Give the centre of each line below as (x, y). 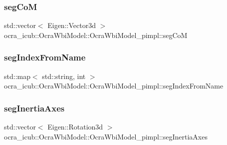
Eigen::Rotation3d (75, 127)
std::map (17, 76)
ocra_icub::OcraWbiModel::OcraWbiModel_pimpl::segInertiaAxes (106, 136)
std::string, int (64, 76)
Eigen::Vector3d (72, 25)
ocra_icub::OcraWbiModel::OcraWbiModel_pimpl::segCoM (96, 35)
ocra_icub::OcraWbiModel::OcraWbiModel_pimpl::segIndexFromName (114, 86)
